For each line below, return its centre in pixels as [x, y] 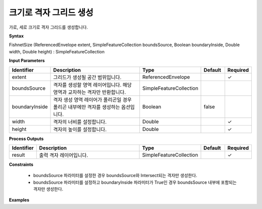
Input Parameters [27, 61]
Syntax [16, 36]
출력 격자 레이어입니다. [64, 155]
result [18, 155]
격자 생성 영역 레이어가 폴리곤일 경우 [92, 99]
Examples [19, 200]
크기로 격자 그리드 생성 [51, 13]
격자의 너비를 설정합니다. [80, 122]
